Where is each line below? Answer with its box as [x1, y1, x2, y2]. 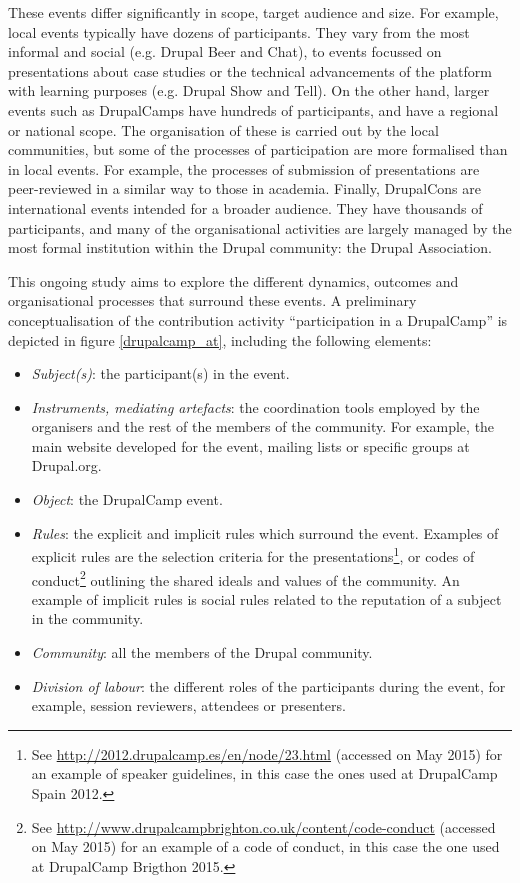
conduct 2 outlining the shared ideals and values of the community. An [31, 566, 460, 590]
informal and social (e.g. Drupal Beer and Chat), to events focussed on [8, 41, 442, 62]
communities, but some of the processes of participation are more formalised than [8, 139, 508, 160]
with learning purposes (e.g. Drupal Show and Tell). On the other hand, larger [8, 80, 490, 101]
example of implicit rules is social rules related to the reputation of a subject [31, 588, 502, 609]
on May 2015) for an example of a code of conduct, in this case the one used [31, 836, 500, 857]
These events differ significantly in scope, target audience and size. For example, [8, 2, 499, 22]
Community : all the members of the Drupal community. [31, 641, 373, 662]
